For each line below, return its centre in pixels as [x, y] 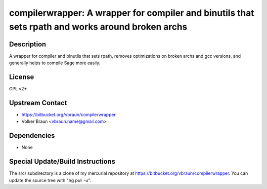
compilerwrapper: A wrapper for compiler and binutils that [132, 13]
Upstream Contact [38, 103]
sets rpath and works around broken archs [98, 27]
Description [28, 44]
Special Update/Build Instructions [62, 162]
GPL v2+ [18, 89]
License [22, 77]
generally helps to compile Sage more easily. [55, 63]
